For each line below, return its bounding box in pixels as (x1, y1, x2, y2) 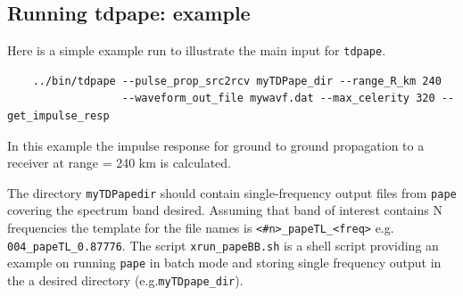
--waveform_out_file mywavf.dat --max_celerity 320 (121, 92, 435, 105)
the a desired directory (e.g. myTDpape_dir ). (7, 271, 244, 290)
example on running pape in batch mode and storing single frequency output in (7, 253, 442, 272)
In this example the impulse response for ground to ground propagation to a (7, 136, 425, 154)
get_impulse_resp (7, 110, 110, 123)
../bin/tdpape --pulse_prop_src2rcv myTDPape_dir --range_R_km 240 (32, 74, 442, 87)
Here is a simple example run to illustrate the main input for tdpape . (7, 41, 386, 60)
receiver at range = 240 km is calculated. (7, 153, 231, 172)
